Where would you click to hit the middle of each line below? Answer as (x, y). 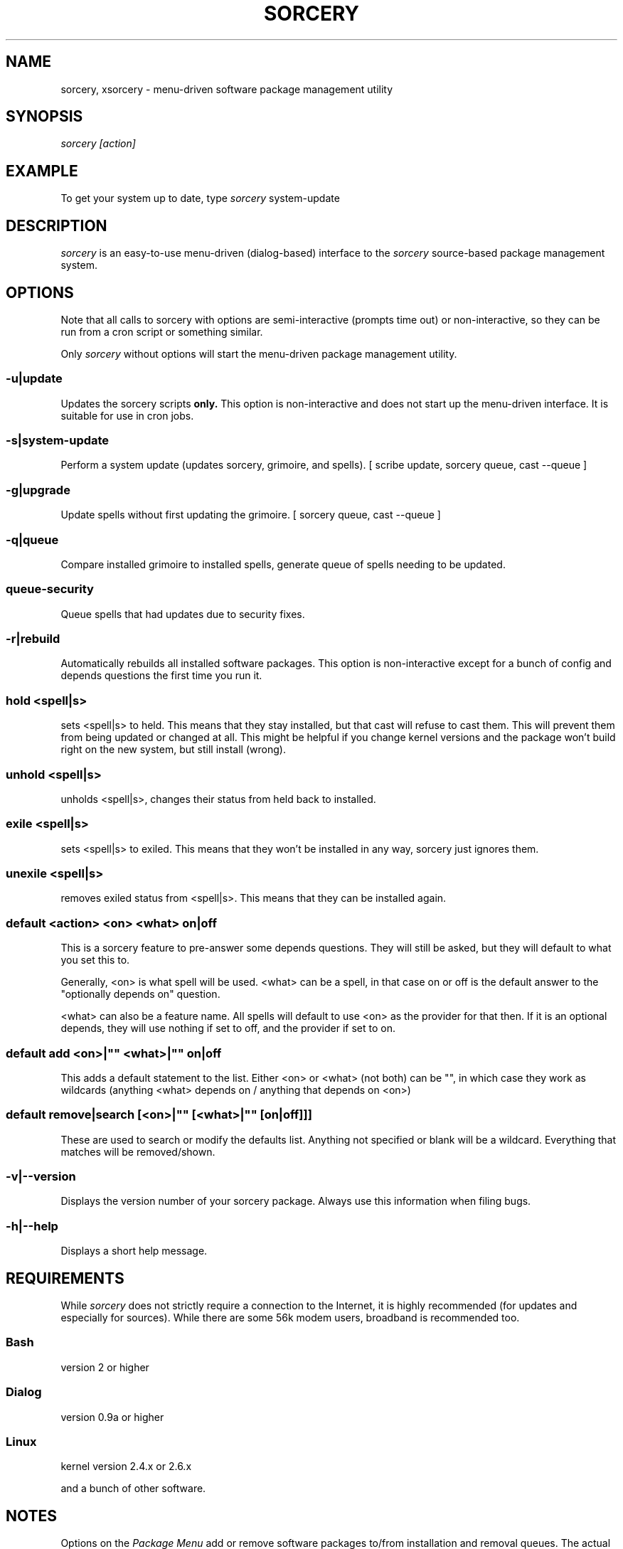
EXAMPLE (42, 171)
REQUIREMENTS (65, 1278)
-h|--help (32, 1226)
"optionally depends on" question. (140, 994)
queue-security (50, 589)
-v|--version (41, 1177)
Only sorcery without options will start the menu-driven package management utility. (259, 353)
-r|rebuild (33, 639)
